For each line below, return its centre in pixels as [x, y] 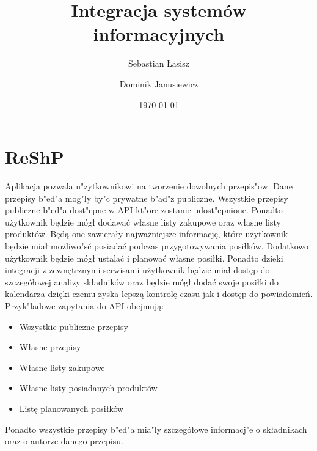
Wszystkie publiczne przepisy [74, 326]
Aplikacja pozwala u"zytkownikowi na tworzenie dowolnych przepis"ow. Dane [149, 186]
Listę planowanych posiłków [71, 408]
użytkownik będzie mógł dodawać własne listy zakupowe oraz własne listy [143, 222]
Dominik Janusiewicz [159, 83]
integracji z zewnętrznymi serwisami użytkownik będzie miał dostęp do [137, 270]
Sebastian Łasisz [159, 63]
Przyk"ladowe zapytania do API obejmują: [85, 305]
